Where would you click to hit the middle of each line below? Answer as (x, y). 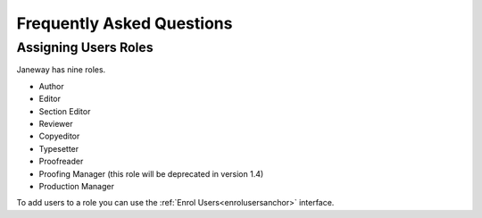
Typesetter (59, 148)
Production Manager (77, 186)
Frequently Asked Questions (125, 23)
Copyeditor (59, 136)
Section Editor (65, 111)
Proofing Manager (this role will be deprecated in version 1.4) (151, 173)
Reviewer (56, 123)
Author (51, 86)
